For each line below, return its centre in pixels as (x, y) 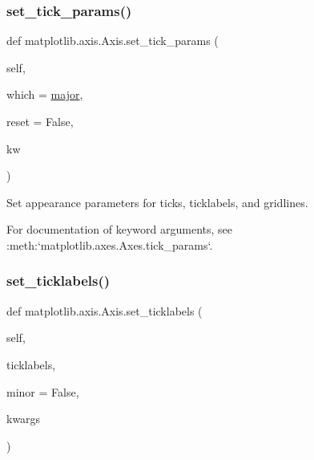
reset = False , (40, 121)
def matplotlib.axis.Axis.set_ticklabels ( (105, 310)
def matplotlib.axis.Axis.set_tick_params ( (113, 41)
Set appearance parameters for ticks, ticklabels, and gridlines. (157, 202)
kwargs (24, 419)
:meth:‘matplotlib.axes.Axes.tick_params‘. (110, 244)
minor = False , (43, 391)
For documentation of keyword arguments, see (120, 229)
